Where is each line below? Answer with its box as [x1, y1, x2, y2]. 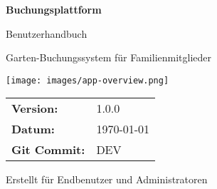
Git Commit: [11, 141, 85, 158]
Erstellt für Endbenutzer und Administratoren [6, 172, 208, 187]
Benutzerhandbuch [6, 26, 88, 41]
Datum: [11, 121, 55, 138]
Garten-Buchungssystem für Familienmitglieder [6, 50, 212, 65]
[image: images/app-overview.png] [6, 75, 169, 86]
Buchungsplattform [6, 2, 102, 16]
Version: [11, 100, 58, 117]
